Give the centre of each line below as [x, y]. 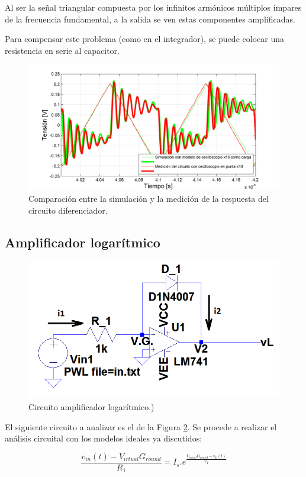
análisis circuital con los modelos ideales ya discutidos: [104, 438]
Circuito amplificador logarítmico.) [91, 407]
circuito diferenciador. [68, 210]
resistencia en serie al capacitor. [62, 50]
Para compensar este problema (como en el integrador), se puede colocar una [144, 39]
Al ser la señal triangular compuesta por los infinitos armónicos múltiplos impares [153, 7]
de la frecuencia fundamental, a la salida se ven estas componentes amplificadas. [150, 19]
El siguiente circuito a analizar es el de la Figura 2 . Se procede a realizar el [141, 426]
